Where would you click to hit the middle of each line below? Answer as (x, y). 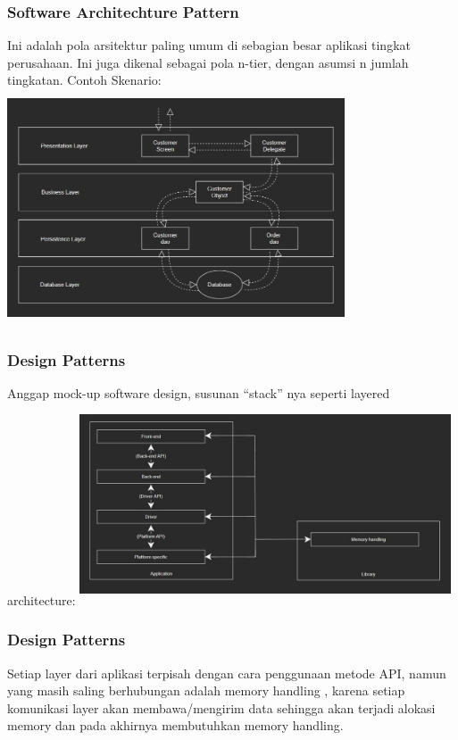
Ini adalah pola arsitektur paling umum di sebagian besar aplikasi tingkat (209, 45)
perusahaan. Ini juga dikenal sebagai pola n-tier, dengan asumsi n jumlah (208, 62)
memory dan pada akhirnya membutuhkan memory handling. (175, 725)
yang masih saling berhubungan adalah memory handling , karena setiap (206, 690)
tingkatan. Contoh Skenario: (84, 80)
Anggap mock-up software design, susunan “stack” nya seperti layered (199, 393)
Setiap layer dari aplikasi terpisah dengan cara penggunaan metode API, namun (227, 673)
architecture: (42, 599)
